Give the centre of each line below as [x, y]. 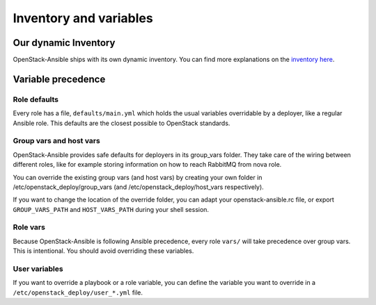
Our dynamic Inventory [64, 43]
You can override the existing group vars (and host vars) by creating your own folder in [138, 177]
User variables [38, 269]
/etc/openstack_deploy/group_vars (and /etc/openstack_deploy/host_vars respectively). [138, 187]
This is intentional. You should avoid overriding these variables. [103, 251]
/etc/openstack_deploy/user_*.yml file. [78, 292]
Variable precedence [59, 79]
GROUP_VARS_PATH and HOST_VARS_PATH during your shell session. [111, 209]
